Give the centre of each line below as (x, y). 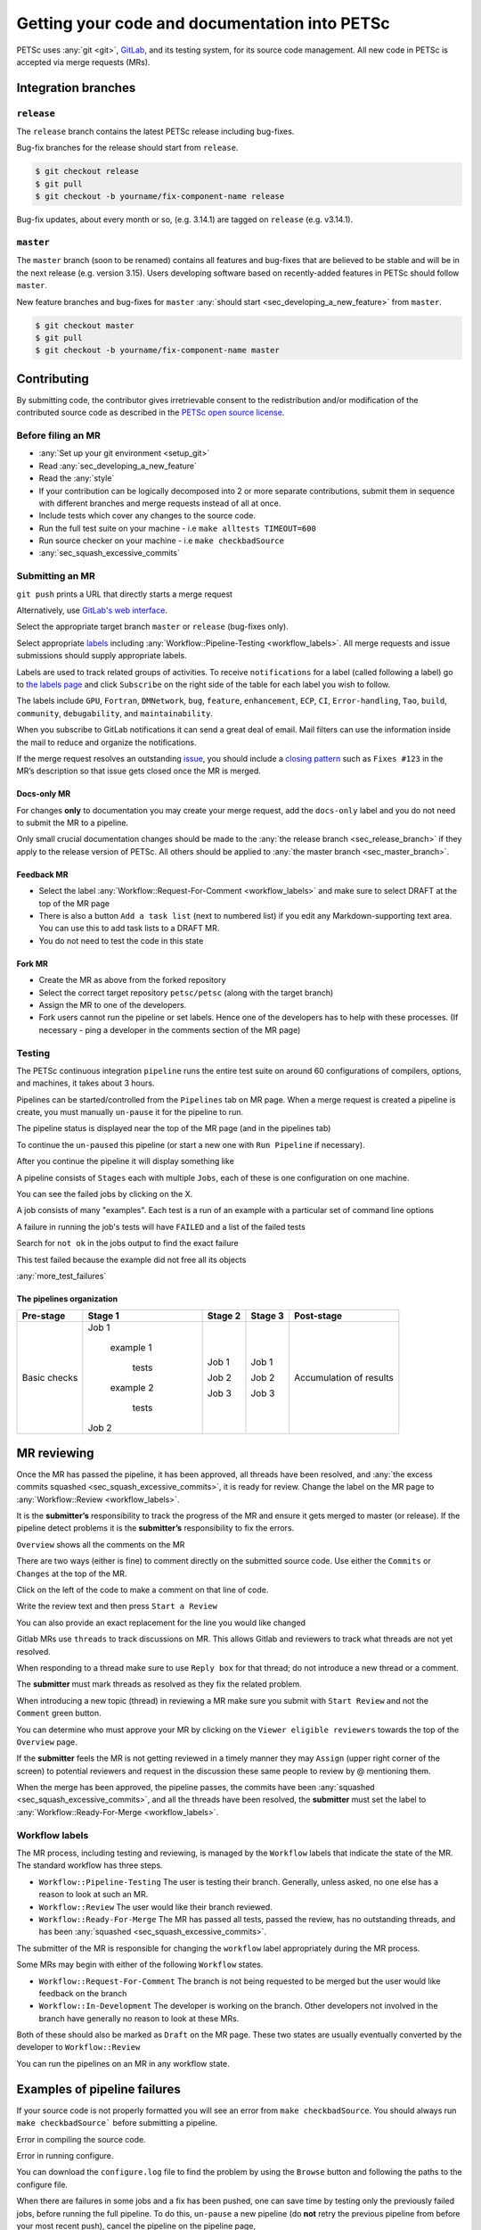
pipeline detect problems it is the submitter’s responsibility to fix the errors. (155, 1528)
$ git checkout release (87, 171)
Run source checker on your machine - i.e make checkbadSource (162, 541)
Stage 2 (224, 1316)
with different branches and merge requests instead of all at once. (160, 503)
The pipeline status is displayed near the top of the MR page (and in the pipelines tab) (174, 1128)
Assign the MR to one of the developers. (113, 1004)
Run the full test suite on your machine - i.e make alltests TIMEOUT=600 (177, 528)
